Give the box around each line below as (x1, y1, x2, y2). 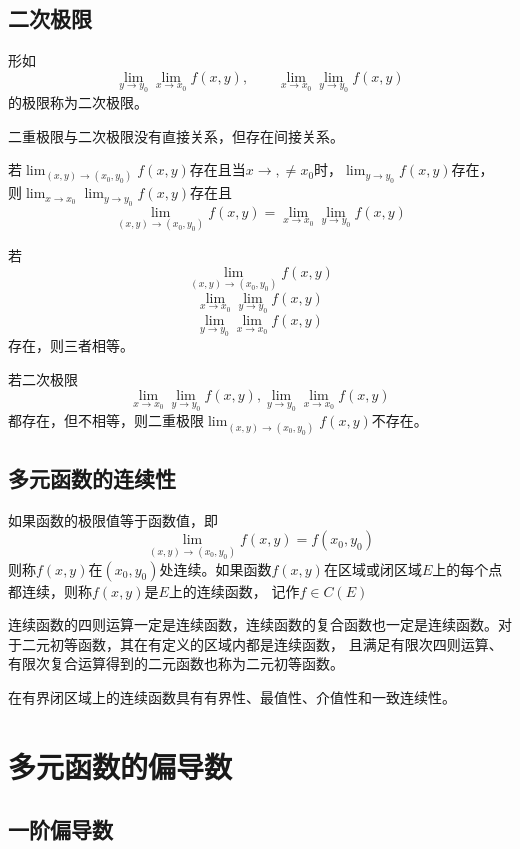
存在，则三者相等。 (8, 335, 134, 356)
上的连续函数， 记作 (168, 580, 300, 601)
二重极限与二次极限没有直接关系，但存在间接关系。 (8, 125, 344, 146)
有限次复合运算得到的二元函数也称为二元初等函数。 (8, 653, 344, 674)
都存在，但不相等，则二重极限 (8, 410, 204, 431)
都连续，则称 (8, 580, 92, 601)
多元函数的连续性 (8, 463, 176, 494)
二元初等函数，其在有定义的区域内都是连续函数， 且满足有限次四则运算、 (21, 633, 503, 654)
